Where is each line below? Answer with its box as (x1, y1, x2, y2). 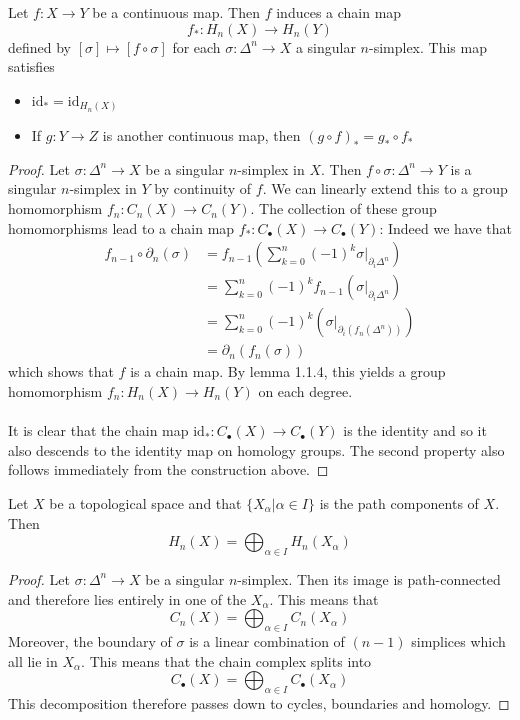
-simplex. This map (368, 36, 487, 57)
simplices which (411, 630, 506, 651)
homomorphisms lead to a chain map (8, 217, 235, 238)
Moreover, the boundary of (8, 630, 172, 651)
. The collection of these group (250, 198, 437, 219)
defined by (8, 36, 72, 57)
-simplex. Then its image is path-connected (237, 568, 501, 589)
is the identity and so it (343, 420, 487, 441)
